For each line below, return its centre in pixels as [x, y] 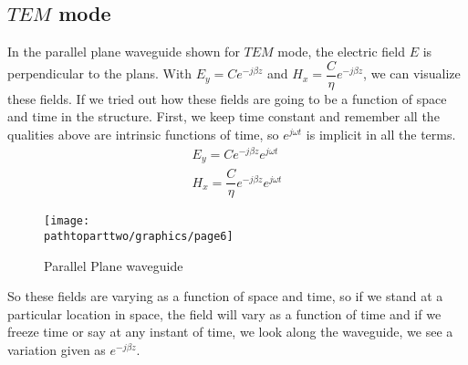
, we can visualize [412, 73]
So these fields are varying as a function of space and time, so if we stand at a [225, 296]
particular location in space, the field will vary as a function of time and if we [224, 313]
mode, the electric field [341, 52]
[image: [67, 221]
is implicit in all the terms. [381, 135]
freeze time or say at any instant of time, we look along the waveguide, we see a [230, 332]
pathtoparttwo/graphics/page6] [139, 236]
